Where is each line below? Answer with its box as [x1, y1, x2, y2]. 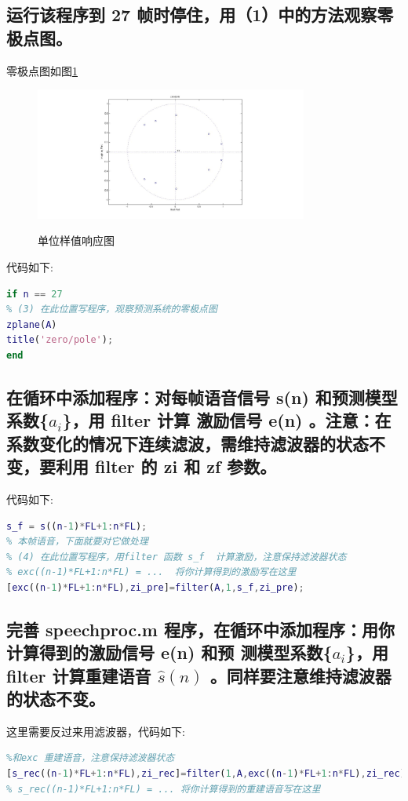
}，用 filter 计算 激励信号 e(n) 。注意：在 [62, 408, 392, 432]
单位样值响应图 [38, 232, 115, 249]
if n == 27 [6, 288, 63, 300]
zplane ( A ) [6, 319, 57, 330]
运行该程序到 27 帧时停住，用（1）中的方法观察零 [6, 2, 394, 27]
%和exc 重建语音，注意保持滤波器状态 [6, 752, 175, 764]
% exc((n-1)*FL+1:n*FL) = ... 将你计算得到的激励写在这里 [6, 566, 297, 578]
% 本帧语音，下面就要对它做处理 [6, 536, 148, 548]
